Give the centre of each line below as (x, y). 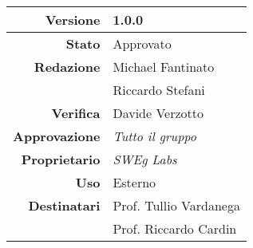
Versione (73, 20)
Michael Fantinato (164, 67)
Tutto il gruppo (154, 136)
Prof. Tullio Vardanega (176, 205)
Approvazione (57, 136)
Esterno (134, 182)
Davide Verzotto (158, 113)
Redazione (67, 67)
